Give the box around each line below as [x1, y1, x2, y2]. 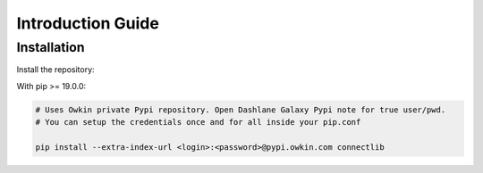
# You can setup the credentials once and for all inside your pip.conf [35, 117, 361, 128]
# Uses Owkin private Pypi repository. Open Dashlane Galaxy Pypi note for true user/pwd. [35, 104, 446, 115]
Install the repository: [16, 64, 95, 75]
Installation [16, 39, 85, 55]
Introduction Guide [16, 13, 160, 33]
